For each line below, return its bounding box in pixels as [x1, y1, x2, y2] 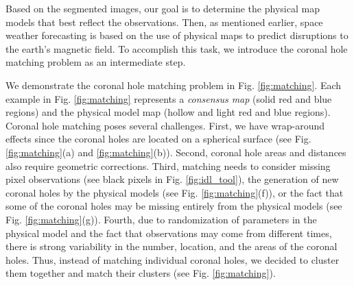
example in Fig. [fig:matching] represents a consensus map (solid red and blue [5, 91, 332, 106]
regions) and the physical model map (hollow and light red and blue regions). [5, 105, 331, 119]
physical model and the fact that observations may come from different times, [5, 225, 332, 240]
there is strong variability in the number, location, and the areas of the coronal [5, 239, 338, 253]
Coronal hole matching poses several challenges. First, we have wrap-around [5, 118, 325, 132]
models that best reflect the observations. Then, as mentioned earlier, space [5, 14, 323, 29]
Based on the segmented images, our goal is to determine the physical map [5, 1, 320, 15]
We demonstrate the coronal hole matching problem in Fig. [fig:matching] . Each [5, 77, 342, 92]
